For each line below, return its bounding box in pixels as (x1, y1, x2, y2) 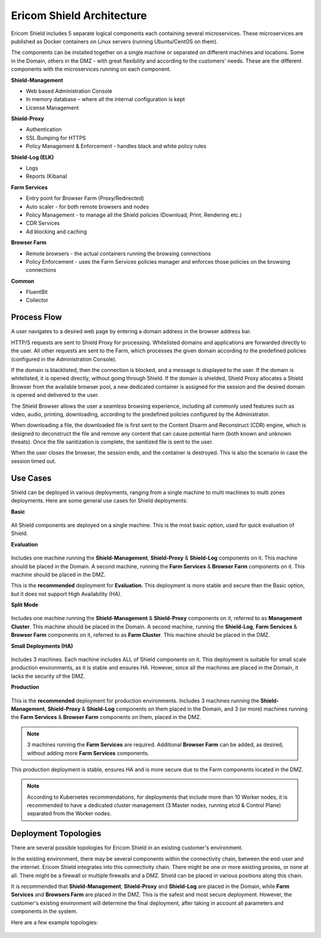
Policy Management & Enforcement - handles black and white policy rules (26, 143, 207, 150)
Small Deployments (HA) (11, 642, 74, 649)
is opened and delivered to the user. (11, 392, 99, 399)
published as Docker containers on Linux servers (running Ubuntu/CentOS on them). (11, 37, 218, 45)
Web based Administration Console (26, 87, 112, 95)
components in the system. (11, 908, 78, 915)
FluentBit (26, 289, 48, 296)
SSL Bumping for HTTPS (26, 134, 86, 141)
